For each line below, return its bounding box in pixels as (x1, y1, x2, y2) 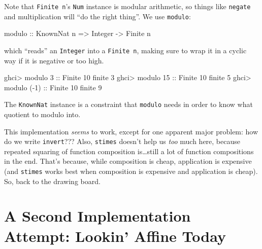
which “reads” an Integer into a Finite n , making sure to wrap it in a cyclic (4, 45, 247, 55)
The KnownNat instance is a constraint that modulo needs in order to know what (4, 99, 253, 110)
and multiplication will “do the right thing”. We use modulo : (4, 11, 191, 21)
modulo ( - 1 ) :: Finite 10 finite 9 (4, 82, 102, 92)
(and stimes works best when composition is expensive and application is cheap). (4, 166, 258, 176)
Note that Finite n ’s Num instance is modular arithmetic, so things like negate (4, 1, 251, 11)
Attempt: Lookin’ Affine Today (4, 225, 226, 246)
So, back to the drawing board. (4, 175, 101, 186)
